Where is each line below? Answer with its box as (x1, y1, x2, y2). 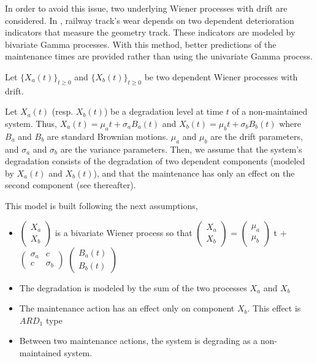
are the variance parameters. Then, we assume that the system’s (60, 142, 302, 155)
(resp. (52, 105, 74, 118)
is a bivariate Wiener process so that (55, 226, 193, 239)
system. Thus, (5, 117, 57, 129)
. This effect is (247, 302, 301, 315)
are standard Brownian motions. (47, 129, 169, 142)
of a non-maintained (232, 105, 308, 118)
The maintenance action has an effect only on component (19, 302, 235, 315)
